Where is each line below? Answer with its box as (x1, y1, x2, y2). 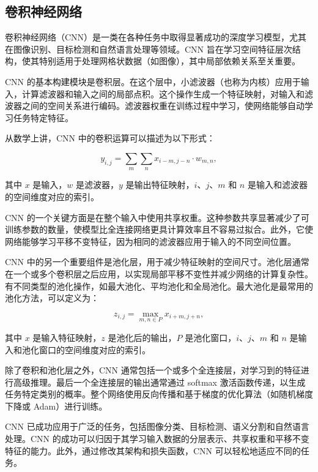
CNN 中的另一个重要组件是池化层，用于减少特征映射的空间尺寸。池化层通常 (5, 255, 309, 268)
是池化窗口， (185, 331, 237, 343)
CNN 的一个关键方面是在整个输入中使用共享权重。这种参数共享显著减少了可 (5, 211, 309, 223)
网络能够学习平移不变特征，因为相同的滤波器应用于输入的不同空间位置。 (5, 234, 296, 247)
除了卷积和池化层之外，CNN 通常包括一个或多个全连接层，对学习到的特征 (5, 364, 301, 376)
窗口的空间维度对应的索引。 (39, 343, 150, 356)
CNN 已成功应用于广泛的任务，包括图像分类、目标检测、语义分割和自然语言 (5, 420, 309, 433)
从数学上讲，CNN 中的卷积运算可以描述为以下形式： (5, 132, 215, 144)
